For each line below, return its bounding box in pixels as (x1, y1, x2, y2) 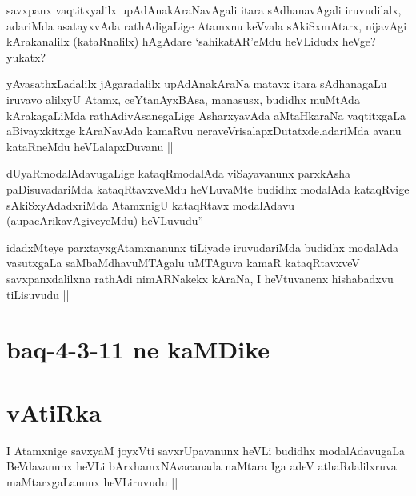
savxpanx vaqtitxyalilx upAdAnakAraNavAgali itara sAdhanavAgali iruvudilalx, (6, 2, 402, 18)
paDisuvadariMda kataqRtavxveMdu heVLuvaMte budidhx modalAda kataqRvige (6, 180, 410, 197)
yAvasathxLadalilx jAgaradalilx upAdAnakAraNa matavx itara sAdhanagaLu (6, 75, 387, 92)
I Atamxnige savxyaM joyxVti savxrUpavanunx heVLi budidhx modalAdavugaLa (6, 442, 406, 458)
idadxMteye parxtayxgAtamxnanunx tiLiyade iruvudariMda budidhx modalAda (6, 238, 399, 255)
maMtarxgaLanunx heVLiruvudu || (6, 473, 178, 490)
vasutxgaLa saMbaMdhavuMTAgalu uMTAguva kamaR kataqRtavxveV (6, 254, 360, 271)
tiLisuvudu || (6, 286, 70, 302)
